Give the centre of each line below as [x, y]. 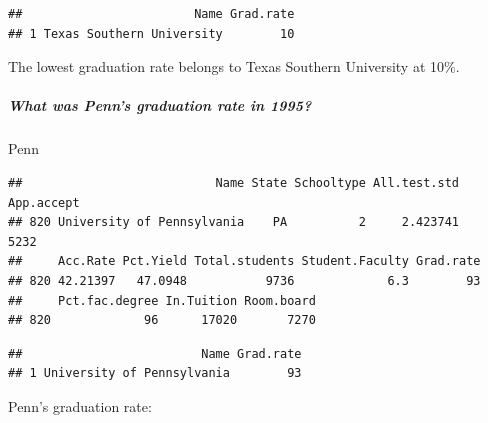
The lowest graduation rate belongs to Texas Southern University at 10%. [234, 66]
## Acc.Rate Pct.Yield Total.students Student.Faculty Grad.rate [244, 261]
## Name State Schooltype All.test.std [234, 182]
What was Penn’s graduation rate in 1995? [160, 105]
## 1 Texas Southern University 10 [151, 33]
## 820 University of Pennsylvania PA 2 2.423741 [234, 222]
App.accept [44, 202]
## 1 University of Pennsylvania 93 [155, 373]
